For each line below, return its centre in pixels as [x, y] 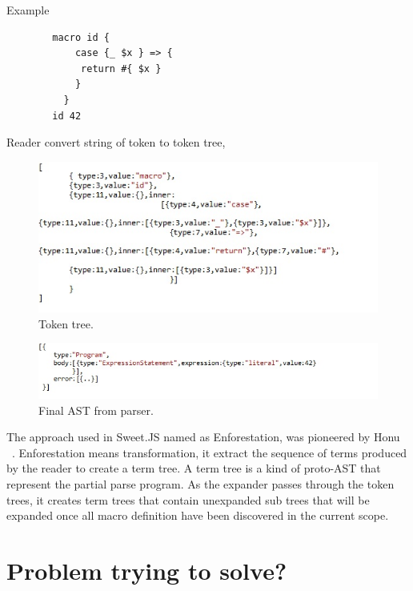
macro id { [81, 37]
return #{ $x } [121, 68]
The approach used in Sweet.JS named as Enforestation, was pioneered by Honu [203, 437]
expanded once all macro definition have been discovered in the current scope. [198, 515]
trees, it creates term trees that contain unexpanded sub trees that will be [188, 499]
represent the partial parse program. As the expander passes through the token [200, 483]
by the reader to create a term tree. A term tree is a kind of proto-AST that [194, 468]
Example [28, 10]
